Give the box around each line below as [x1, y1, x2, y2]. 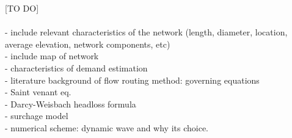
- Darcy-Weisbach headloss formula [5, 97, 136, 110]
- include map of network [5, 49, 99, 62]
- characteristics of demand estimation [5, 61, 148, 74]
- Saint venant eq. [5, 85, 71, 98]
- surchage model [5, 109, 68, 122]
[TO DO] [5, 2, 39, 14]
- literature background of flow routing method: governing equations [5, 73, 260, 86]
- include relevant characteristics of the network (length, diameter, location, [5, 26, 288, 38]
